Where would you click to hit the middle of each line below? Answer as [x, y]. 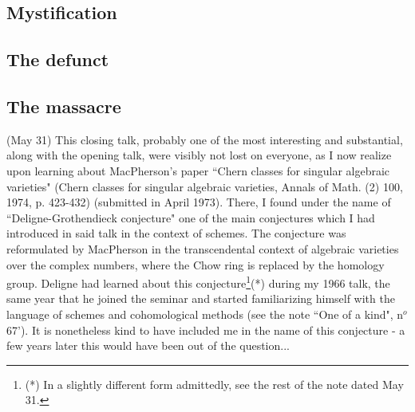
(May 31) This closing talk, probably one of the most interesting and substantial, [205, 139]
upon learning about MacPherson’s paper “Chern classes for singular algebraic [198, 170]
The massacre [64, 106]
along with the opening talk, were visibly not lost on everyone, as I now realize [199, 155]
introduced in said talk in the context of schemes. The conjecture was [176, 233]
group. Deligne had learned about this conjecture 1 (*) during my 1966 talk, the [198, 282]
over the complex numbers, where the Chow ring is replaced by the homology [196, 264]
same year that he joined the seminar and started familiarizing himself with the [201, 298]
